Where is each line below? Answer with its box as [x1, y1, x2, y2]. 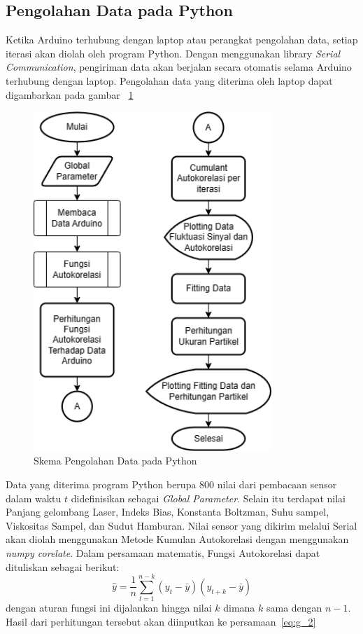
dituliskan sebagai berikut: [6, 559, 120, 574]
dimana [223, 600, 255, 615]
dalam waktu [6, 490, 62, 505]
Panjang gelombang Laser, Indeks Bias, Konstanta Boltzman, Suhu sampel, [6, 504, 329, 519]
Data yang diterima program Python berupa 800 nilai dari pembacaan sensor [6, 476, 337, 491]
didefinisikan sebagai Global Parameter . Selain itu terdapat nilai [71, 490, 346, 505]
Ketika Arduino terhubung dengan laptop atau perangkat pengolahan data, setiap [6, 32, 358, 47]
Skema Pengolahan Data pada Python [34, 453, 197, 468]
